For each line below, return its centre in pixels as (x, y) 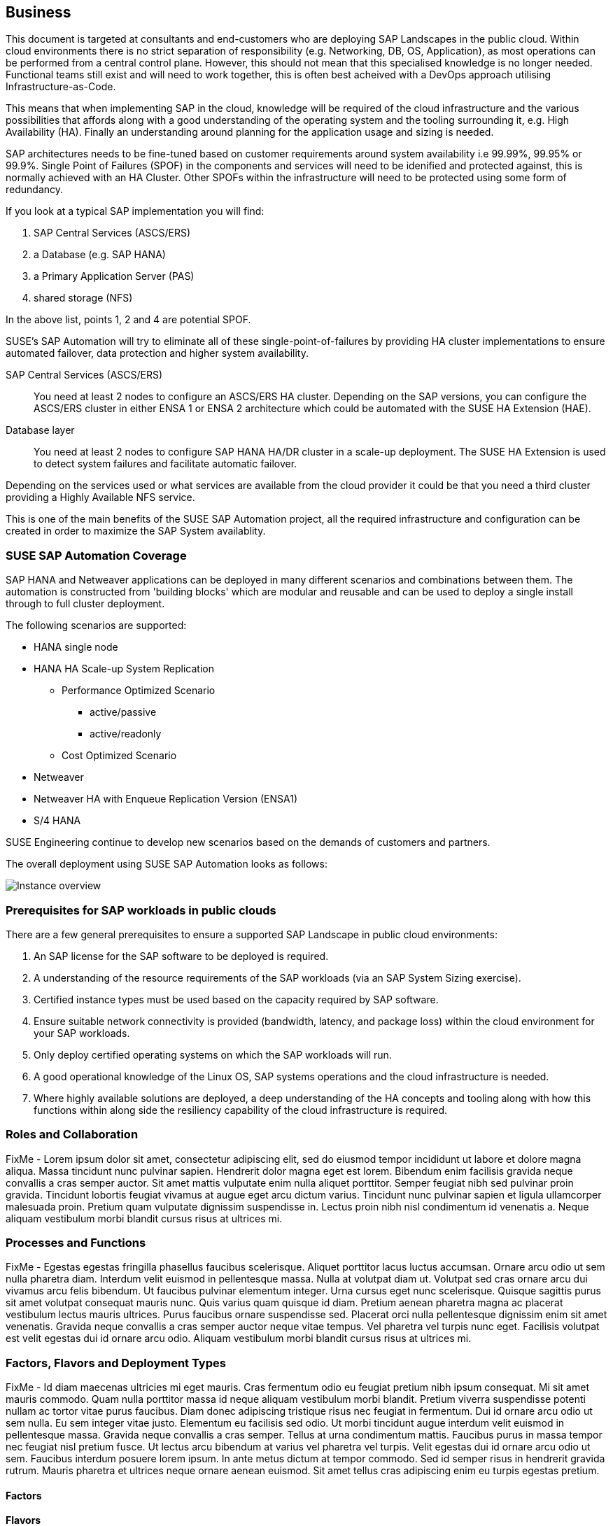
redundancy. (35, 190)
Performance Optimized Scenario (139, 691)
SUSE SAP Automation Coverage (96, 555)
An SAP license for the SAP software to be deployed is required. (181, 956)
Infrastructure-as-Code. (61, 87)
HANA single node (76, 647)
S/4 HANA (57, 821)
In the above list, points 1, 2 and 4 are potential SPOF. (128, 320)
